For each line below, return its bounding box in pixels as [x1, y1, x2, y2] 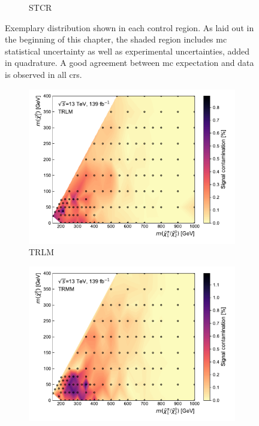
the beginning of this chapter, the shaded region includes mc [5, 33, 227, 46]
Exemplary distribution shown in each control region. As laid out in [5, 21, 254, 34]
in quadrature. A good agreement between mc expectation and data [5, 56, 254, 69]
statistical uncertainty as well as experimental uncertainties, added [5, 44, 250, 57]
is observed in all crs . [5, 68, 82, 80]
